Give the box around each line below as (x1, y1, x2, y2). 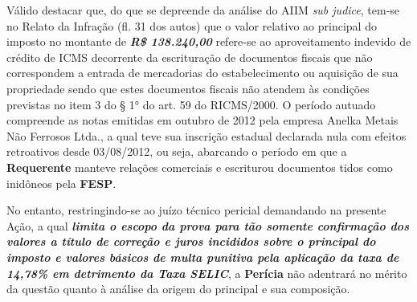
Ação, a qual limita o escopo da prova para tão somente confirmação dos (6, 217, 409, 234)
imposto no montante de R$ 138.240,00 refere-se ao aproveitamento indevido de (6, 33, 411, 50)
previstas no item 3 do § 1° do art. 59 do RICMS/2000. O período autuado (6, 96, 376, 112)
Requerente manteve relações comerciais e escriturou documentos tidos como (6, 158, 393, 175)
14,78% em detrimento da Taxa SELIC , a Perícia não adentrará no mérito (6, 264, 407, 281)
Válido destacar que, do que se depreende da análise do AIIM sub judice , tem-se (6, 2, 400, 18)
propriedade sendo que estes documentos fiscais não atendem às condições (6, 80, 370, 96)
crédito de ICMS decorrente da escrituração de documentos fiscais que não (6, 48, 373, 65)
